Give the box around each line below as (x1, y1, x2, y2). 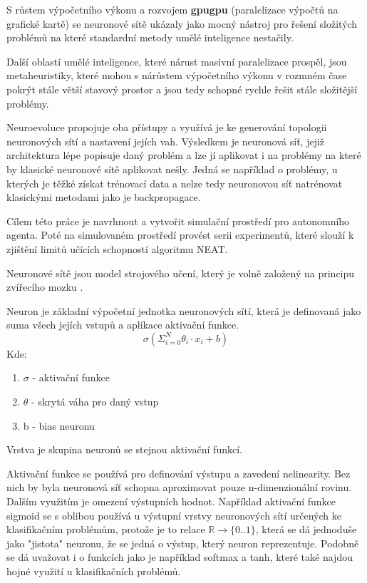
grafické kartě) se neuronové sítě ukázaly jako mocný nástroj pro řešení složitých (6, 16, 358, 31)
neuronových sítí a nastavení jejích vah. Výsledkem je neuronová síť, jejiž (6, 133, 325, 148)
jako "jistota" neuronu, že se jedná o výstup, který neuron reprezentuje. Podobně (6, 535, 359, 550)
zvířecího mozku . (6, 279, 83, 294)
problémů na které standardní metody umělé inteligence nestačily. (6, 30, 294, 45)
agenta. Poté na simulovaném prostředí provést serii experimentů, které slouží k (6, 227, 354, 242)
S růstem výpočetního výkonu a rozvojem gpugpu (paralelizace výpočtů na (6, 2, 338, 16)
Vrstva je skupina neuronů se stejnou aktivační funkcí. (6, 442, 242, 457)
